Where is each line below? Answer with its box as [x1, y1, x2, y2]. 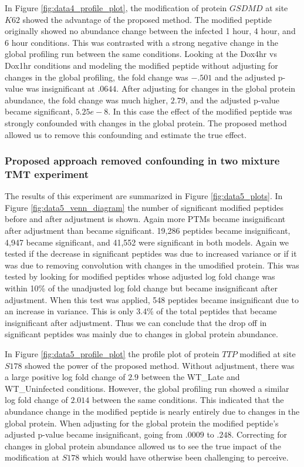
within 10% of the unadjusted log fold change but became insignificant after [5, 282, 278, 294]
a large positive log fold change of [5, 371, 126, 383]
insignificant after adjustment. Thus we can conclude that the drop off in [5, 316, 267, 328]
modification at [5, 451, 59, 463]
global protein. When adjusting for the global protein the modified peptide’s [5, 416, 279, 429]
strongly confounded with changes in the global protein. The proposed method [5, 116, 287, 129]
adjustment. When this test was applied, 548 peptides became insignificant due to [5, 293, 299, 305]
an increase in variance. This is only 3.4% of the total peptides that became [5, 305, 277, 317]
